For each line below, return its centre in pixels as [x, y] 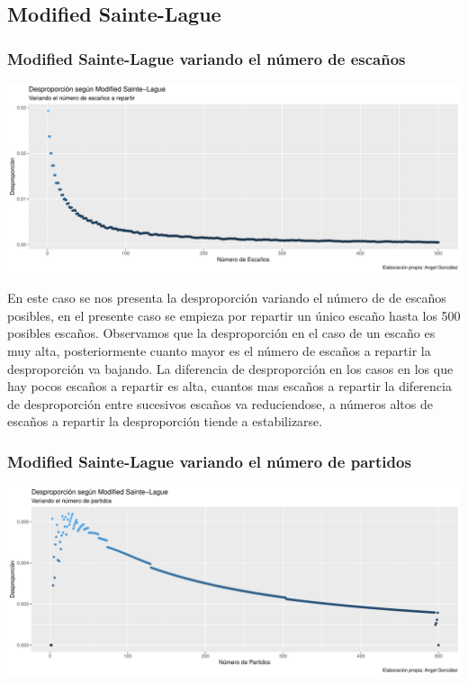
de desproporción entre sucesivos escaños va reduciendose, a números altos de [220, 403]
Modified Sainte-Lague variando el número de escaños [207, 58]
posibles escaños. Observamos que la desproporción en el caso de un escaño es [221, 333]
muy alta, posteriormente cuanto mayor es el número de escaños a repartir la [219, 351]
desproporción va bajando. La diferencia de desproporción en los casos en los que [230, 368]
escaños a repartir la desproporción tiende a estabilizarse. [165, 421]
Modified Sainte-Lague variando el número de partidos [209, 461]
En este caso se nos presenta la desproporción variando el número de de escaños [227, 298]
